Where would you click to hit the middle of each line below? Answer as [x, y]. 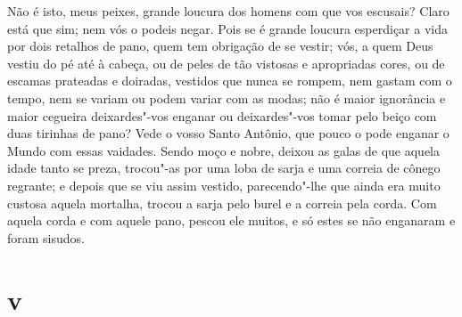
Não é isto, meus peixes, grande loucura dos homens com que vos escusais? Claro [228, 11]
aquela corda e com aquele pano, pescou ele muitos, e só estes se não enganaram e [231, 220]
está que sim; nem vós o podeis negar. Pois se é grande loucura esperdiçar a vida [227, 28]
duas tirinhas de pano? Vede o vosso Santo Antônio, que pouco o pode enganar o [228, 133]
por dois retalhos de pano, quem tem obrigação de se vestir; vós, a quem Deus [220, 46]
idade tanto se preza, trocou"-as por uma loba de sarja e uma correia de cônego [224, 168]
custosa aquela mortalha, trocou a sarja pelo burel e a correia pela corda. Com [222, 203]
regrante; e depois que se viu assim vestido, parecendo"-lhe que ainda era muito [224, 185]
